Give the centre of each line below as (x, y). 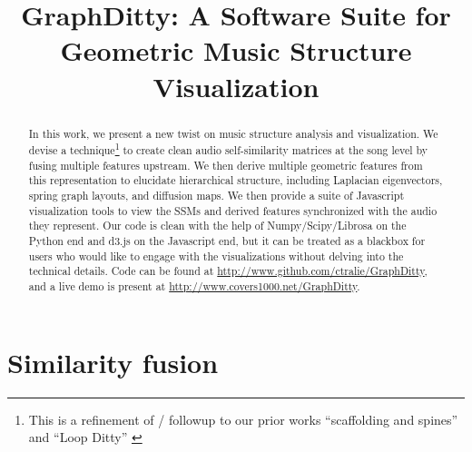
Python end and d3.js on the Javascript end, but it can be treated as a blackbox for (227, 241)
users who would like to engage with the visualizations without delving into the (216, 255)
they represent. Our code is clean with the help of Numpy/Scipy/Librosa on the (217, 226)
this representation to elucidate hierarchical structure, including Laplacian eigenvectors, (236, 180)
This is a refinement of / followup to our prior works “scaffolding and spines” (243, 419)
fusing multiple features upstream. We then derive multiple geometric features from (226, 165)
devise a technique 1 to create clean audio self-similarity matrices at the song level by (228, 149)
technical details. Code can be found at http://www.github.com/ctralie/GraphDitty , (228, 271)
